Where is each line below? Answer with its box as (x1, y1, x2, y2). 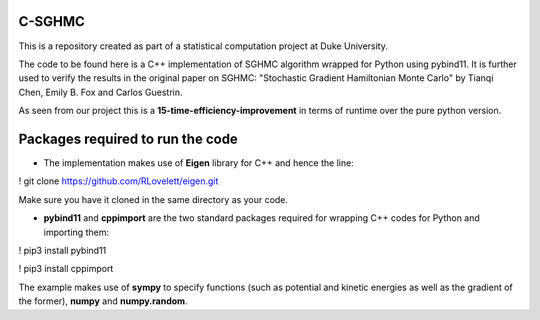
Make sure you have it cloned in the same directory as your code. (18, 193, 289, 205)
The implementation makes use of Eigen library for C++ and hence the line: (43, 156, 354, 169)
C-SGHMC (18, 13, 85, 30)
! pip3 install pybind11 (18, 244, 107, 256)
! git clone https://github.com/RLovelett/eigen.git (18, 175, 219, 187)
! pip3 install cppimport (18, 263, 114, 275)
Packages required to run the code (18, 130, 239, 147)
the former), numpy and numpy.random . (18, 295, 189, 307)
